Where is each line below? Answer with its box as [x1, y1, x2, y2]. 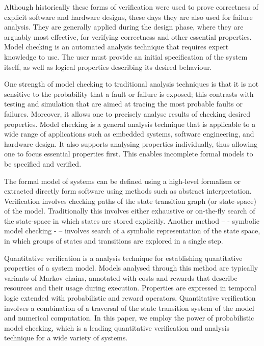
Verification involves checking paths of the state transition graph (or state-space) [4, 195, 256, 206]
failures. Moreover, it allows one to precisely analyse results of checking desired [4, 108, 250, 119]
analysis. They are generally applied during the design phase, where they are [4, 21, 244, 32]
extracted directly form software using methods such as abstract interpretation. [4, 185, 252, 196]
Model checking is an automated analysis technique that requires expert [4, 41, 229, 52]
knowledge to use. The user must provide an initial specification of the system [4, 51, 248, 62]
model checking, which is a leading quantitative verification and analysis [4, 322, 230, 333]
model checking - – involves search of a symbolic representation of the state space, [4, 225, 260, 236]
